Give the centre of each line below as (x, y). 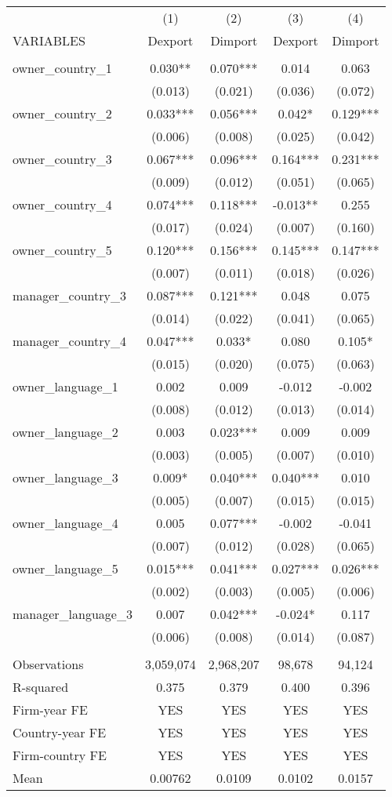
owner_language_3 (65, 477)
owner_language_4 (65, 523)
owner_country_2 (62, 113)
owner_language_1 (65, 386)
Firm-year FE (50, 710)
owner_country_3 (62, 159)
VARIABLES (49, 40)
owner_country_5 (62, 250)
